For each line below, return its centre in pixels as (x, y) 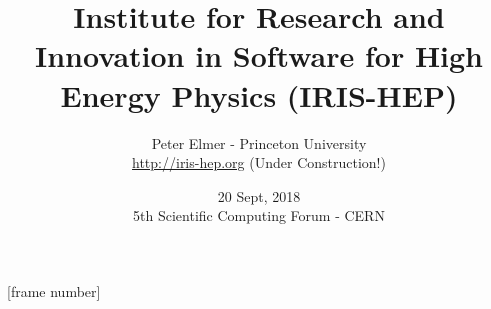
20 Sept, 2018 (259, 195)
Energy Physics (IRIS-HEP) (259, 94)
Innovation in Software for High (259, 55)
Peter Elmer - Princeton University (259, 142)
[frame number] (54, 290)
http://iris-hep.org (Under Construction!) (259, 162)
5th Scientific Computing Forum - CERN (259, 215)
